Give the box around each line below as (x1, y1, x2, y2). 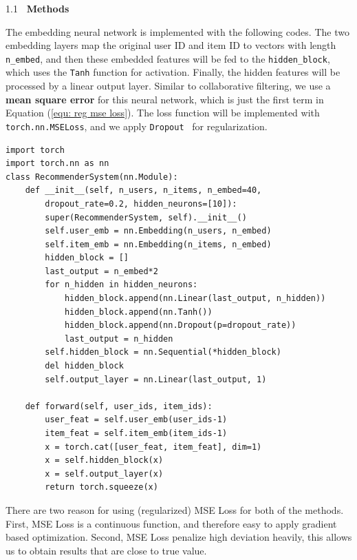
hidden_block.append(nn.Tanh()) (64, 307, 213, 317)
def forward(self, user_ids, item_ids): (25, 401, 213, 411)
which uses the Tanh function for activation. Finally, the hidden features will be (6, 65, 340, 79)
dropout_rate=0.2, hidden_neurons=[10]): (45, 198, 237, 209)
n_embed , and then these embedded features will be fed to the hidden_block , (6, 51, 330, 65)
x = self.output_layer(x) (45, 468, 164, 479)
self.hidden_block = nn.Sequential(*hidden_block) (45, 347, 281, 357)
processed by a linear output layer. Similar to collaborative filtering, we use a (6, 79, 331, 93)
